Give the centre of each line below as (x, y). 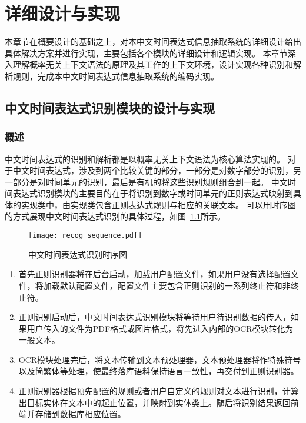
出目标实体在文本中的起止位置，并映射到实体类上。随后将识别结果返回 (154, 402)
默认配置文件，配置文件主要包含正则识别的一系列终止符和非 (175, 285)
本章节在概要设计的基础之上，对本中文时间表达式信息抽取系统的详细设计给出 (153, 41)
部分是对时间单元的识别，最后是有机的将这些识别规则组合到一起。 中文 (150, 181)
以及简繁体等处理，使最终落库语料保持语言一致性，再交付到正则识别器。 (159, 371)
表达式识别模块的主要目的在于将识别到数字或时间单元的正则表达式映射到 (153, 193)
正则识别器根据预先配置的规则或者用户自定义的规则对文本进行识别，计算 (159, 391)
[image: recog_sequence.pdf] (85, 236)
